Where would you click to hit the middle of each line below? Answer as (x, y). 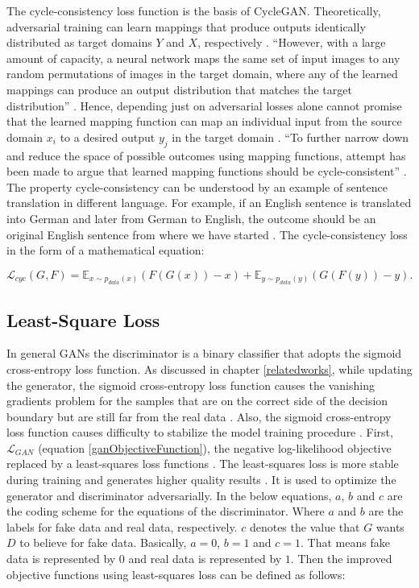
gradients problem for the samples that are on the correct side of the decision (197, 401)
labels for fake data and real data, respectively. (122, 526)
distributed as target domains (79, 42)
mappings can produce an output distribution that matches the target (179, 89)
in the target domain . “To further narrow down (290, 137)
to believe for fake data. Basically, (103, 542)
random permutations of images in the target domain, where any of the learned (202, 74)
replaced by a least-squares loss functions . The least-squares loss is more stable (203, 464)
